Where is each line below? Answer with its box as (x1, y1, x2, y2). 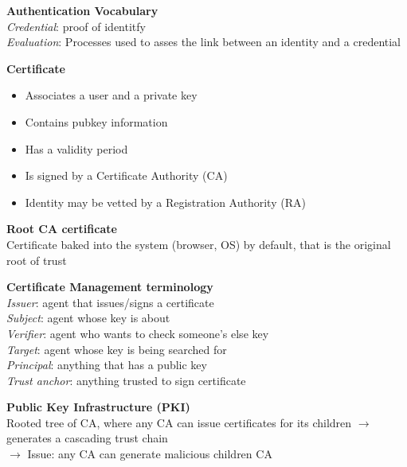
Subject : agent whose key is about (6, 309, 170, 326)
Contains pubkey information (25, 113, 168, 130)
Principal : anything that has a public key (6, 356, 207, 373)
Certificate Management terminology (6, 278, 213, 295)
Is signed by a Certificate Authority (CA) (25, 167, 228, 184)
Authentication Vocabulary (6, 2, 158, 18)
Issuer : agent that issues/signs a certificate (6, 294, 214, 310)
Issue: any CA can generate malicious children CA (27, 446, 272, 462)
